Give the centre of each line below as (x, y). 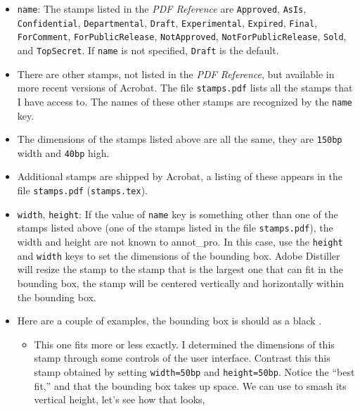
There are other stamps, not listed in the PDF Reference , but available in (176, 74)
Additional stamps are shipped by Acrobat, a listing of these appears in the (180, 176)
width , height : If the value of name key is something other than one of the (178, 214)
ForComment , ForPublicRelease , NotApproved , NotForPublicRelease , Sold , (182, 36)
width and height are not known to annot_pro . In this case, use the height (180, 241)
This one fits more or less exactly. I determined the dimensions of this (184, 344)
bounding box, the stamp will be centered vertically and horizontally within (180, 283)
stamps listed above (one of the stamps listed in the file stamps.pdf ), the (175, 228)
